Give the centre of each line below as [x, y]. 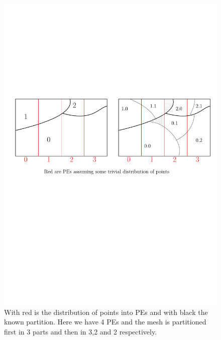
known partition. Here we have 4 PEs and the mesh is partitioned [105, 322]
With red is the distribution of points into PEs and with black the [106, 312]
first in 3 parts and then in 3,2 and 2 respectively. [81, 331]
